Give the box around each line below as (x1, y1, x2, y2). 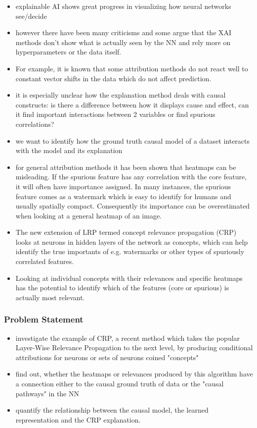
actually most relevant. (15, 292, 85, 302)
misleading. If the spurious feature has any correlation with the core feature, (15, 171, 247, 182)
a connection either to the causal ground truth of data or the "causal (15, 378, 224, 389)
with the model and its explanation (15, 145, 123, 156)
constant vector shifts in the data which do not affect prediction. (15, 73, 212, 83)
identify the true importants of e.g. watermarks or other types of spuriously (15, 246, 245, 257)
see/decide (15, 10, 47, 21)
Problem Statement (4, 313, 84, 325)
